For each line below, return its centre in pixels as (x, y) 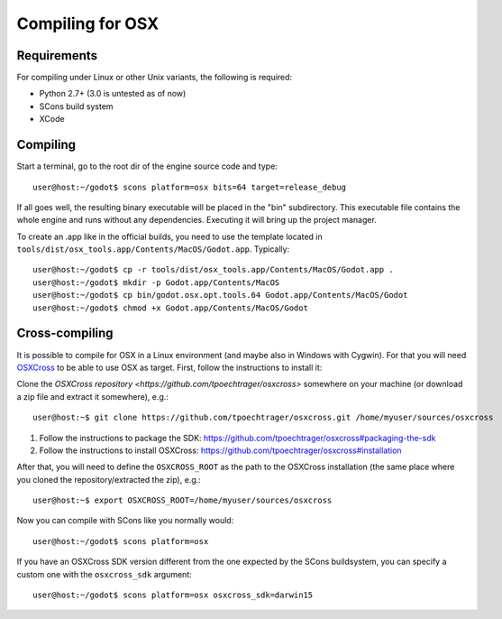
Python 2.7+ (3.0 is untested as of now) (113, 94)
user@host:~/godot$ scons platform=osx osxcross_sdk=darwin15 (173, 595)
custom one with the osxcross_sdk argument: (105, 574)
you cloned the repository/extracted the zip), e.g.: (109, 479)
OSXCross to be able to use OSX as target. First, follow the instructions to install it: (169, 367)
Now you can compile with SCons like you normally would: (125, 521)
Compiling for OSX (88, 23)
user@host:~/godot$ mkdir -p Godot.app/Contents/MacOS (156, 282)
